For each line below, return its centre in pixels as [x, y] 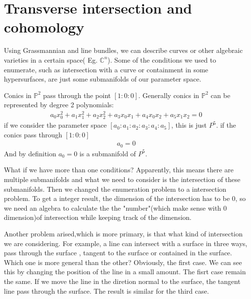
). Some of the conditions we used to [162, 59]
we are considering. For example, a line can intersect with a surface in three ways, [126, 243]
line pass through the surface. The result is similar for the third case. [107, 291]
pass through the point [77, 95]
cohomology [44, 27]
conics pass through [33, 134]
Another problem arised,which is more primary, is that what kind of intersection [123, 233]
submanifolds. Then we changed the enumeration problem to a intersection [115, 189]
